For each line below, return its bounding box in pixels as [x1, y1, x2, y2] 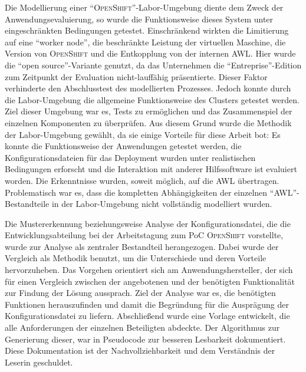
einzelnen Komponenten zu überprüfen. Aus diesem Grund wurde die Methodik [5, 116, 292, 129]
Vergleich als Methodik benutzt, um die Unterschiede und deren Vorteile [5, 252, 266, 264]
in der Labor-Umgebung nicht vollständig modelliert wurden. [51, 197, 272, 210]
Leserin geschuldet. [5, 355, 73, 368]
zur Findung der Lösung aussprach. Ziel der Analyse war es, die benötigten [5, 287, 276, 299]
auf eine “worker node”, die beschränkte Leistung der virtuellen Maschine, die [5, 35, 286, 48]
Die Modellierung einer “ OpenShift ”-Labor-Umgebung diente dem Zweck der [5, 1, 284, 13]
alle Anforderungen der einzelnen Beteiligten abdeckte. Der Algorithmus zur [5, 321, 280, 334]
